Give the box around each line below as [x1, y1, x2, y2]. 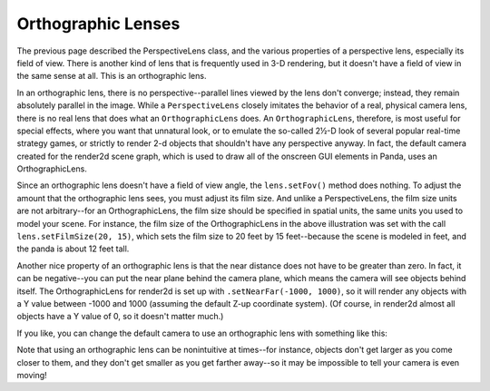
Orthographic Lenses [16, 14, 181, 34]
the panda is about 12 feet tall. [16, 243, 130, 254]
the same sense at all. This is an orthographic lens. [16, 71, 207, 82]
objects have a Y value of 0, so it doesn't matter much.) [16, 311, 224, 322]
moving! [16, 369, 47, 380]
